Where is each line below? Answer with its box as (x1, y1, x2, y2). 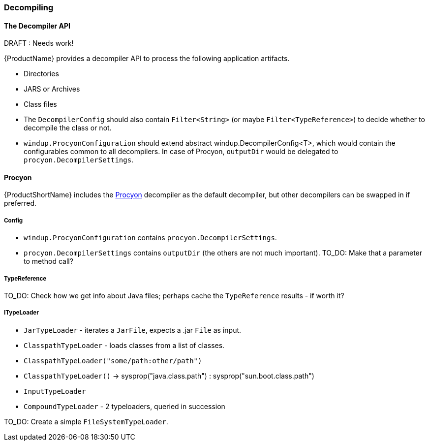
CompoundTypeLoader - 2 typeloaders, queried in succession (24, 402, 225, 411)
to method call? (24, 257, 73, 266)
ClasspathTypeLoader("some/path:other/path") (24, 356, 202, 365)
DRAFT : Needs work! (4, 39, 74, 48)
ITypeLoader (4, 309, 39, 317)
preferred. (4, 199, 37, 208)
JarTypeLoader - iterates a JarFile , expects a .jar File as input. (24, 325, 242, 334)
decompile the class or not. (24, 124, 112, 132)
